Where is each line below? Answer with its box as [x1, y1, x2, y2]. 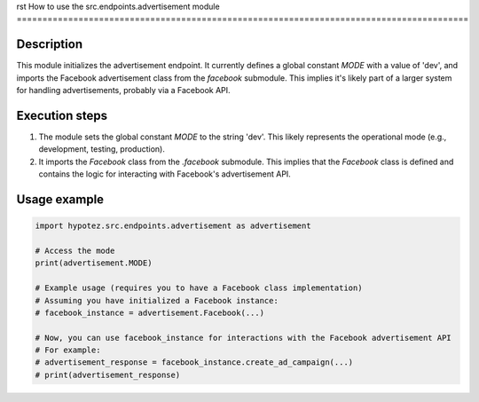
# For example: [35, 345, 101, 355]
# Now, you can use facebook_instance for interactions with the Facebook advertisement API [35, 333, 452, 343]
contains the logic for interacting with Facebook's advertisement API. [38, 169, 292, 179]
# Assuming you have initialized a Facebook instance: [35, 296, 279, 305]
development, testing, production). [38, 144, 166, 154]
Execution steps [16, 107, 108, 123]
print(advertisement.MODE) [35, 258, 153, 268]
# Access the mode [35, 245, 115, 256]
